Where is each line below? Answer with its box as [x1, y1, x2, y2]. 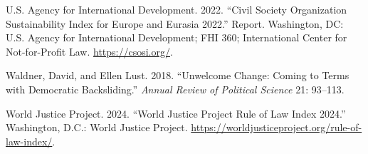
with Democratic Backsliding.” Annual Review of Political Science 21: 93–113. [6, 81, 345, 96]
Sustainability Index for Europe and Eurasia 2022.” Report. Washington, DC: [6, 16, 344, 31]
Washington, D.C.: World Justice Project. [6, 120, 188, 135]
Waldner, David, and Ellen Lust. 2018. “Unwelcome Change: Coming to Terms [6, 68, 349, 83]
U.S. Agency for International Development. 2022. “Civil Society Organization [6, 2, 347, 16]
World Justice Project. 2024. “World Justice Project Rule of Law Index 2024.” [6, 106, 346, 120]
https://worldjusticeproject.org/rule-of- [191, 120, 362, 135]
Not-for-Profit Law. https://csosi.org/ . [6, 43, 173, 58]
